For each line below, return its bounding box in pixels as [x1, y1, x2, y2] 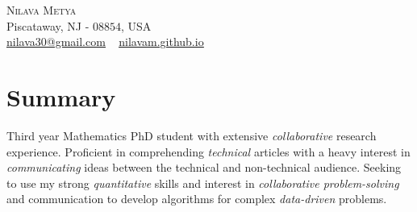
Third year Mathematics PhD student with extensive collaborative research [6, 127, 377, 143]
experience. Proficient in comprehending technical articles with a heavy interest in [6, 143, 411, 160]
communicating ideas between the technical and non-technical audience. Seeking [6, 159, 402, 176]
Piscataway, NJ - [6, 17, 90, 34]
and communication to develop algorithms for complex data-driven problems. [6, 190, 387, 207]
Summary [6, 80, 116, 113]
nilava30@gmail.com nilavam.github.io [6, 33, 204, 50]
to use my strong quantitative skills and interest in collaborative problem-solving [6, 174, 399, 191]
